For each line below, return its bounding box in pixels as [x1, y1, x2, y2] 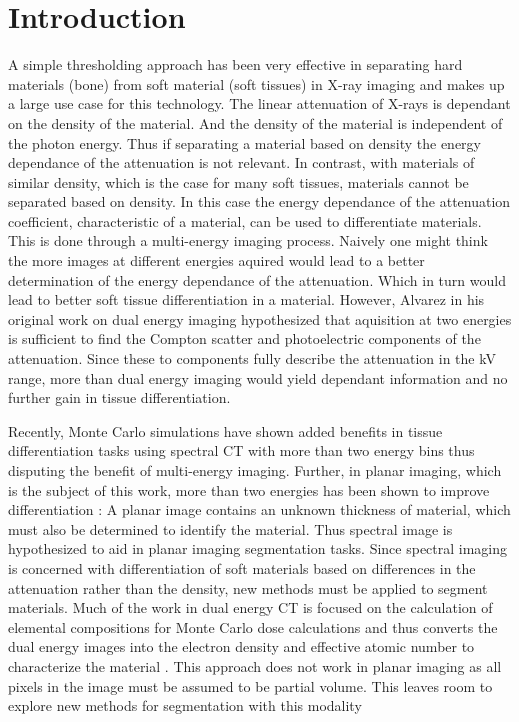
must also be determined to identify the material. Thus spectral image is [8, 518, 453, 539]
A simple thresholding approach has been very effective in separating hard [8, 54, 463, 75]
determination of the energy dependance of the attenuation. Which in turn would [8, 269, 506, 290]
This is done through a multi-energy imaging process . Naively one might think [8, 230, 488, 251]
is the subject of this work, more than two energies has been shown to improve [8, 479, 490, 500]
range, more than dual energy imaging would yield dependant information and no [8, 367, 508, 388]
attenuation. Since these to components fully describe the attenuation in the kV [8, 348, 496, 369]
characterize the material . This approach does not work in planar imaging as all [8, 655, 502, 676]
